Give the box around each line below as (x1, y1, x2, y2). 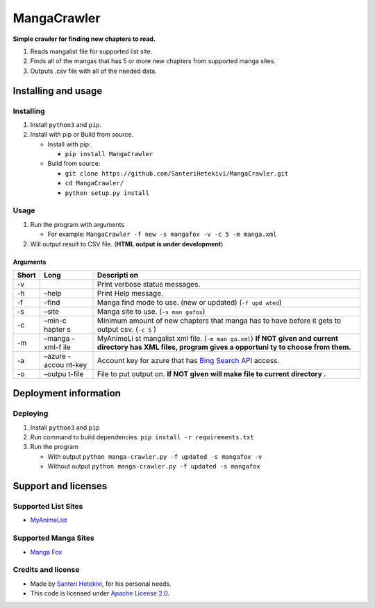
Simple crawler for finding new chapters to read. (12, 35, 156, 43)
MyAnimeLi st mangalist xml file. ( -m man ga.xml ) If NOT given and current (97, 333, 338, 343)
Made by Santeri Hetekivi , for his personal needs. (30, 580, 172, 588)
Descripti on (97, 270, 139, 280)
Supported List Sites (12, 502, 83, 512)
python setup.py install (65, 189, 149, 197)
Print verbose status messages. (97, 279, 201, 289)
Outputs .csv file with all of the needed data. (30, 67, 157, 75)
